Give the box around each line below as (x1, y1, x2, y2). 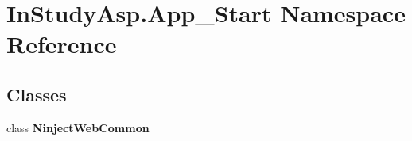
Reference (6, 28, 117, 60)
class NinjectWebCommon (6, 119, 150, 135)
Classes (6, 82, 67, 106)
